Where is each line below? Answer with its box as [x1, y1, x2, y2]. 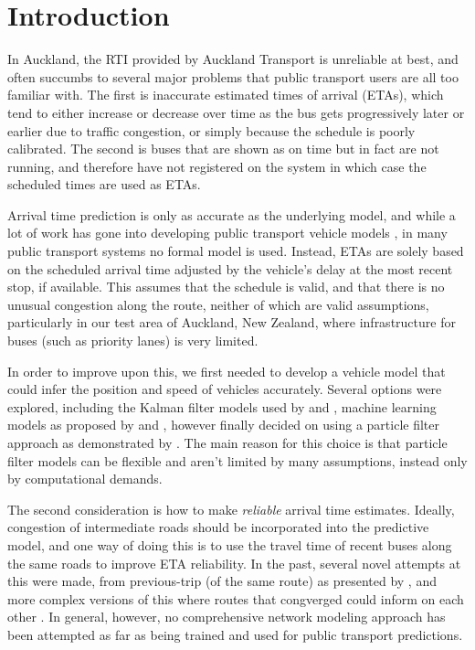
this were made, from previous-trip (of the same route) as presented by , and [7, 571, 437, 591]
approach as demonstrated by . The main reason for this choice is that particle [7, 433, 448, 452]
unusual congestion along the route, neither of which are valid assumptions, [7, 294, 429, 314]
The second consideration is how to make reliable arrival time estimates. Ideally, [7, 499, 455, 518]
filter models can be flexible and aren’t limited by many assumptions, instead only [7, 451, 468, 470]
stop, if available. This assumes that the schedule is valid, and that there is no [7, 277, 445, 296]
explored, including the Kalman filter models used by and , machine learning [7, 397, 437, 416]
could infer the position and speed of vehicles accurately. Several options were [7, 379, 442, 399]
